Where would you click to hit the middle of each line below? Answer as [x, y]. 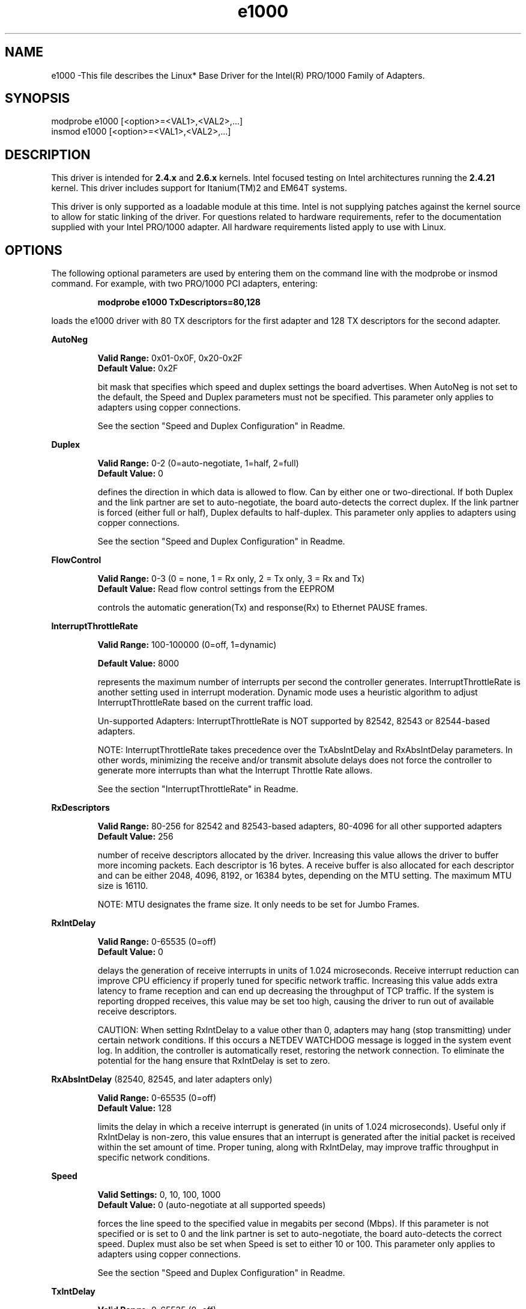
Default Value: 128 [135, 1108]
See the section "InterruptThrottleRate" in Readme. [198, 789]
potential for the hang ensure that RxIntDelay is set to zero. [214, 1061]
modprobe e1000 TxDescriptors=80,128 [179, 302]
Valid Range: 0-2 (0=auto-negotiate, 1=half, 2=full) [198, 463]
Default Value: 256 [135, 837]
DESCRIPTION [48, 154]
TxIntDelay [73, 1292]
